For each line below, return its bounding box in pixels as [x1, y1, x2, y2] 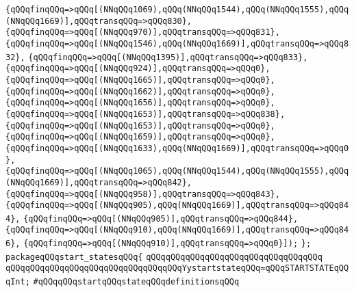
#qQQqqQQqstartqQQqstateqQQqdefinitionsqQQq [33, 277, 240, 287]
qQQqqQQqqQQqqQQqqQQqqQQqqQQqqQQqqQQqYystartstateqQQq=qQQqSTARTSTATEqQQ [5, 263, 349, 274]
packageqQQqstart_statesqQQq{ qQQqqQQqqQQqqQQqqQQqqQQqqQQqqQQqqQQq [5, 252, 323, 262]
